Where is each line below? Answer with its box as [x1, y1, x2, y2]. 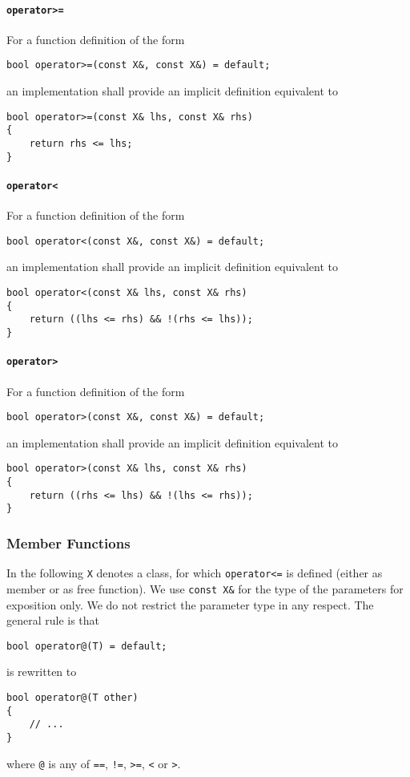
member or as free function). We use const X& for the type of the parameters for [6, 580, 404, 597]
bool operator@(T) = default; [6, 640, 167, 652]
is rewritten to [6, 663, 77, 680]
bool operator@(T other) [6, 691, 139, 703]
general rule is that [6, 612, 100, 629]
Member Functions [6, 532, 131, 552]
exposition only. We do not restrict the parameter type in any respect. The [6, 596, 374, 613]
